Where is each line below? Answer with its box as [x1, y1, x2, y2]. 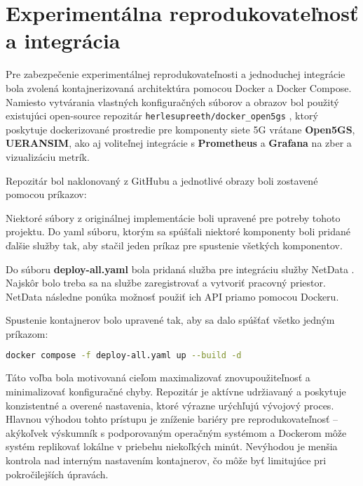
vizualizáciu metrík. [6, 149, 90, 164]
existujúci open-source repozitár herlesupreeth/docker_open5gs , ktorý [6, 108, 318, 123]
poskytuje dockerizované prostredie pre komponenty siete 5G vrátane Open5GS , [6, 121, 355, 136]
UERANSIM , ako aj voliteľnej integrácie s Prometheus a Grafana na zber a [6, 136, 352, 150]
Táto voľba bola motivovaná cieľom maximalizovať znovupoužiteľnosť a [6, 370, 310, 385]
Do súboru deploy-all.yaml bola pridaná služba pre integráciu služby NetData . [6, 261, 355, 276]
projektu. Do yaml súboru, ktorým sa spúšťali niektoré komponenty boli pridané [6, 224, 350, 239]
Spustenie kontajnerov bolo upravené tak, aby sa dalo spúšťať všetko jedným [6, 313, 335, 327]
